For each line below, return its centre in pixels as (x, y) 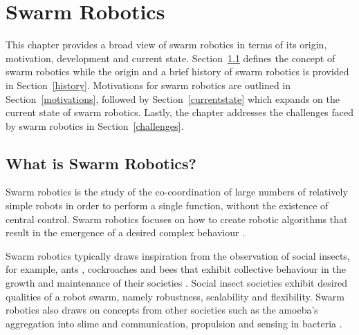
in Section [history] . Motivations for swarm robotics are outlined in (148, 85)
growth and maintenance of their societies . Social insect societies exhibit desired (177, 283)
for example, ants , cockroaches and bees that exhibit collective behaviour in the (176, 269)
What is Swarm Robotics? (101, 163)
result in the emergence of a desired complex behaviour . (126, 232)
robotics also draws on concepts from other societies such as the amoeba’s (162, 310)
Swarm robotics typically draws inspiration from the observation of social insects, (178, 255)
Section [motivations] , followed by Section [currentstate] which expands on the (173, 98)
